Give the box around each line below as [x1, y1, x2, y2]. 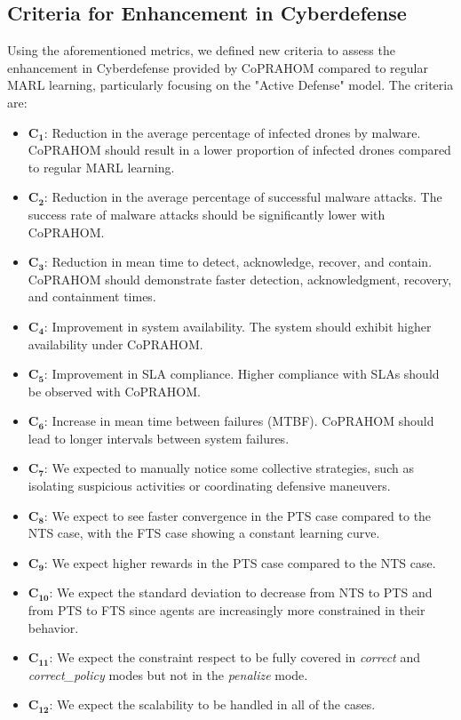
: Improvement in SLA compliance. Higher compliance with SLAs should [44, 364, 440, 383]
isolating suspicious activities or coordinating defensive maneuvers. [28, 476, 391, 495]
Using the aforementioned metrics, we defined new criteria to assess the [7, 41, 395, 60]
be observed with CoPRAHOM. [28, 381, 201, 400]
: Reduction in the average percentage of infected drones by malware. [44, 123, 421, 141]
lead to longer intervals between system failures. [28, 428, 290, 447]
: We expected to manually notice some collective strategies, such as [44, 459, 414, 477]
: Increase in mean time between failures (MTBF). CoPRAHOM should [44, 412, 434, 430]
